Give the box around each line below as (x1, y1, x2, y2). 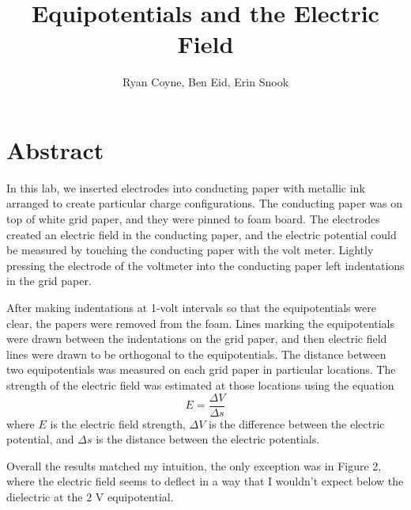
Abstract (6, 133, 104, 166)
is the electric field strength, (50, 415, 186, 432)
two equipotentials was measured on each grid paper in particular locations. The (6, 361, 396, 378)
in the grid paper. (6, 272, 92, 289)
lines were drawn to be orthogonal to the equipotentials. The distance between (6, 345, 386, 362)
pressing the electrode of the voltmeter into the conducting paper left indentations (6, 257, 405, 273)
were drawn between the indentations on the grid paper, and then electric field (6, 330, 387, 347)
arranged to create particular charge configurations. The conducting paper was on (6, 195, 402, 211)
